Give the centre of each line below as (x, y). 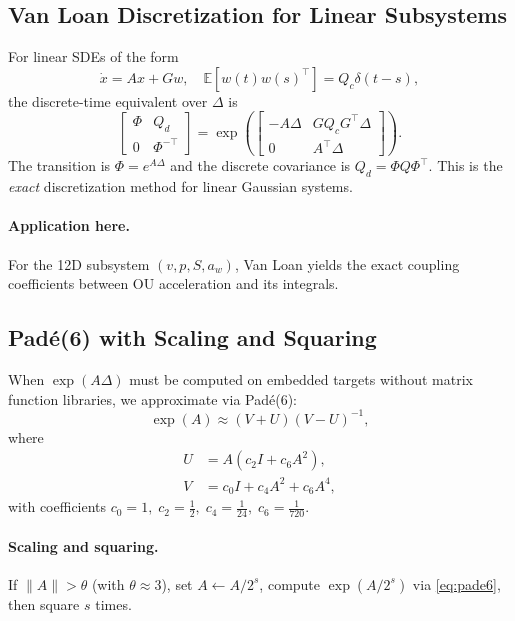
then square (44, 603)
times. (113, 603)
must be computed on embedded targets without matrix (301, 378)
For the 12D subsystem (79, 263)
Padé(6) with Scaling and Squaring (192, 337)
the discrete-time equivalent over (108, 100)
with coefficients (57, 506)
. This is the (465, 165)
